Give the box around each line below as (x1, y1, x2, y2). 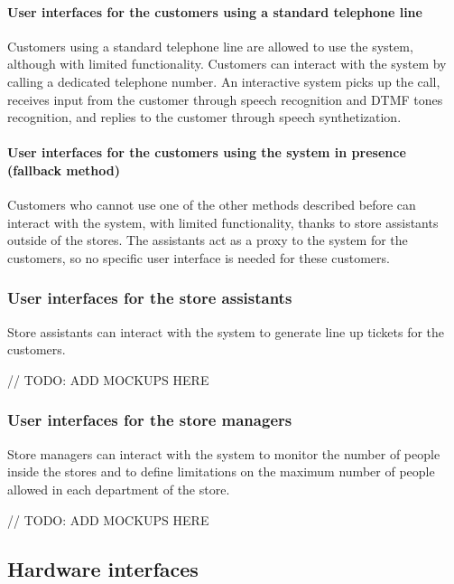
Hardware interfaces (7, 554, 199, 582)
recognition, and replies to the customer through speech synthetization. (7, 108, 402, 127)
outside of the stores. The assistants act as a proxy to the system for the (7, 231, 408, 250)
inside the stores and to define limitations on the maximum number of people (7, 462, 435, 481)
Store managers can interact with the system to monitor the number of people (7, 444, 440, 463)
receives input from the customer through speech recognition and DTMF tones (7, 89, 443, 108)
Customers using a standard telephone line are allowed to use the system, (7, 36, 413, 55)
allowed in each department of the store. (7, 479, 230, 498)
